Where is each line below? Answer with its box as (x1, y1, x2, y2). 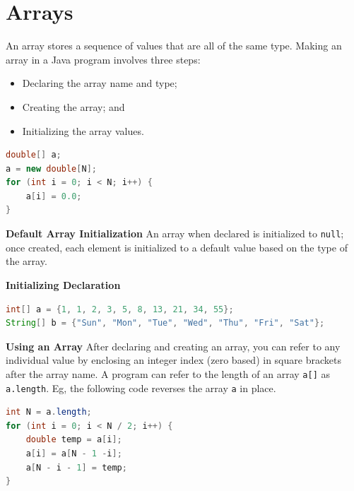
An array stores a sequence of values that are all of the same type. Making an (6, 38, 342, 53)
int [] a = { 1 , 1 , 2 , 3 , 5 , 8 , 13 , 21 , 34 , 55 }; (6, 304, 234, 314)
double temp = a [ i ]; (25, 434, 122, 445)
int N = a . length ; (6, 407, 92, 418)
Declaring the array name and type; (22, 76, 177, 90)
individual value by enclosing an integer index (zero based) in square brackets (6, 353, 341, 367)
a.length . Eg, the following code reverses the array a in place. (6, 380, 276, 395)
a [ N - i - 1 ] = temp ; (25, 462, 127, 473)
